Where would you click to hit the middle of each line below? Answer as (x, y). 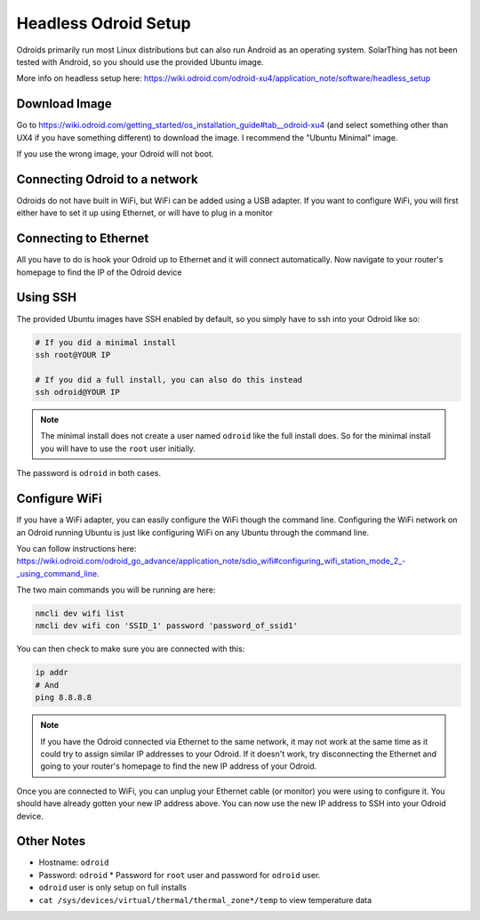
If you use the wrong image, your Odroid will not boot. (115, 154)
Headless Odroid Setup (104, 23)
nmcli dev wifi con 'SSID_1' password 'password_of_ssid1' (166, 626)
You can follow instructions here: (76, 548)
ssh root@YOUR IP (73, 355)
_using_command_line (57, 573)
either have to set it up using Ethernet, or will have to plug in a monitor (144, 213)
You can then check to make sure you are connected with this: (131, 649)
